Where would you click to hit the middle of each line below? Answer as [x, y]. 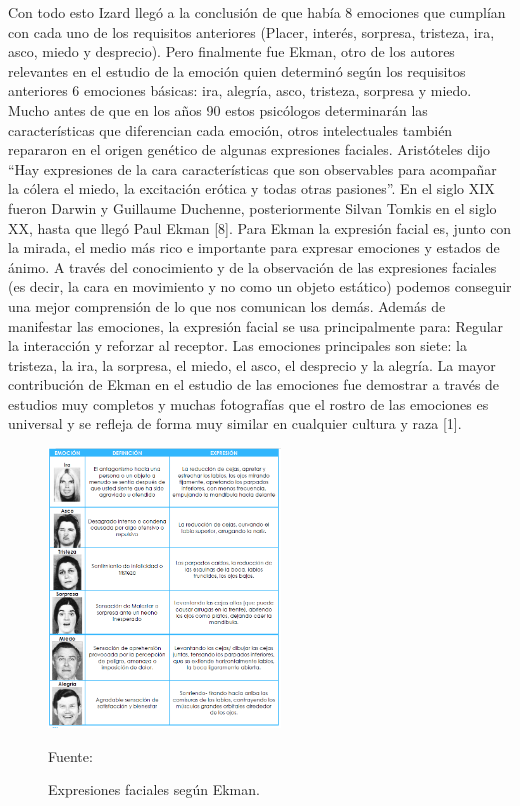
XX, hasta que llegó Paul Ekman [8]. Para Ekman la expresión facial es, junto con [260, 227]
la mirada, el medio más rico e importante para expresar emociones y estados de [254, 247]
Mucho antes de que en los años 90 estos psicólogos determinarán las [218, 109]
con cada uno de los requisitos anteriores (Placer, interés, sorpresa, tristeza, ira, [251, 31]
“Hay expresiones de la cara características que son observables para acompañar [252, 168]
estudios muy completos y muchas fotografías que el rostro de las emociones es [248, 403]
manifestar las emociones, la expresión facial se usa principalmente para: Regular [256, 325]
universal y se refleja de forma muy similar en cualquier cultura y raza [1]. [235, 423]
